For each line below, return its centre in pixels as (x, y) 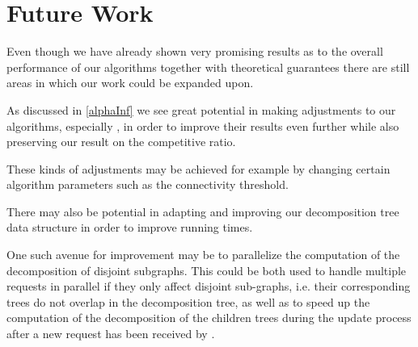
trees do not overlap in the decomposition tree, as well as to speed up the (188, 301)
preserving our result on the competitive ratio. (121, 142)
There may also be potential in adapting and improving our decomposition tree (203, 211)
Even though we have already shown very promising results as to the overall (195, 51)
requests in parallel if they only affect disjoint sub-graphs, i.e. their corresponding (209, 286)
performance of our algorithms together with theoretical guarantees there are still (208, 67)
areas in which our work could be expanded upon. (130, 83)
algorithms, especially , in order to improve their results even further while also (203, 125)
